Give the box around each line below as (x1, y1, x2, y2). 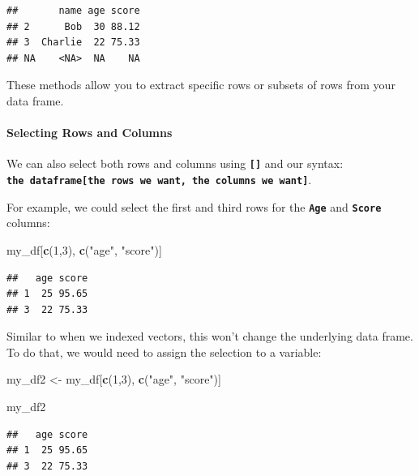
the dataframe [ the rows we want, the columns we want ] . (6, 171, 312, 188)
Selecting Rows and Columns (6, 124, 173, 141)
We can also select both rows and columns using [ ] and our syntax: (6, 155, 344, 172)
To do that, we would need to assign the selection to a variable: (6, 343, 322, 360)
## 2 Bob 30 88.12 (6, 20, 140, 32)
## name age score (6, 5, 140, 16)
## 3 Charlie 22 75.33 (6, 36, 140, 49)
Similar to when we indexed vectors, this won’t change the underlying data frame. (6, 328, 413, 345)
